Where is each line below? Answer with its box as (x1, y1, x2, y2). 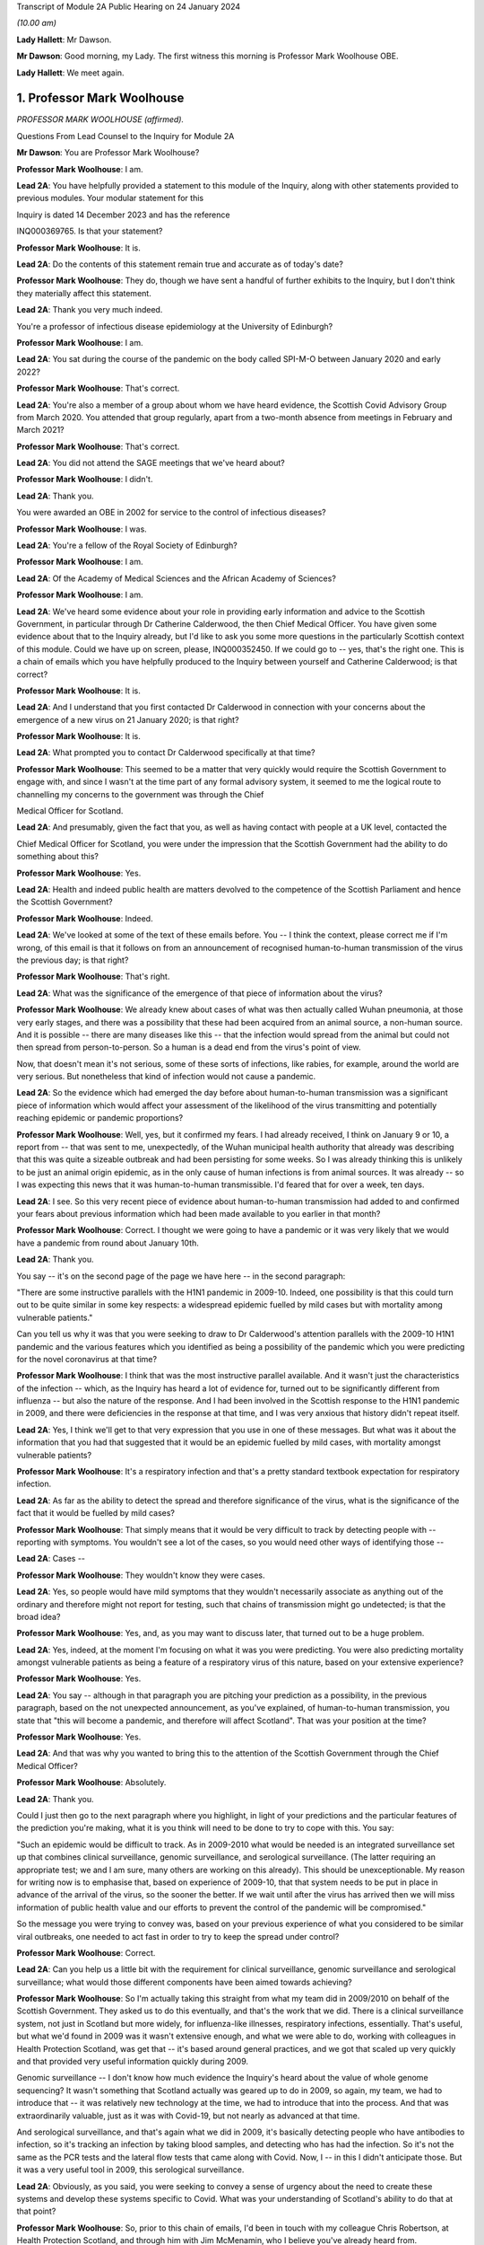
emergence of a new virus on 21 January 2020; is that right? (16, 714, 239, 725)
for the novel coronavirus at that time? (16, 1353, 157, 1364)
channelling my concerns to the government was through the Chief (16, 788, 264, 799)
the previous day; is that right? (16, 955, 129, 965)
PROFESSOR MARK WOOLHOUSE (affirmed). (16, 114, 184, 125)
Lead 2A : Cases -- (16, 1554, 85, 1564)
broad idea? (16, 1611, 61, 1622)
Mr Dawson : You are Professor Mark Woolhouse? (16, 147, 200, 158)
